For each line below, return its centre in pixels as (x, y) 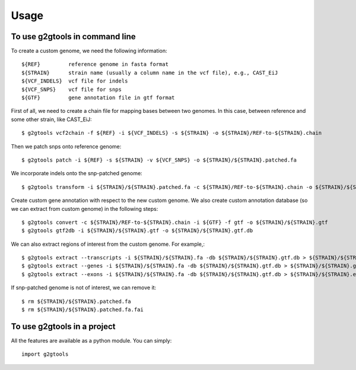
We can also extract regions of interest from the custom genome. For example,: (108, 244)
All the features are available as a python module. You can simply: (91, 340)
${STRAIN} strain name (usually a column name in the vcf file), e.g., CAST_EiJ (150, 72)
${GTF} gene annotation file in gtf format (98, 98)
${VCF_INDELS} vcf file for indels (75, 81)
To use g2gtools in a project (63, 326)
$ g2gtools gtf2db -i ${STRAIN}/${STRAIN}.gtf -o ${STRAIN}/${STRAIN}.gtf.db (137, 231)
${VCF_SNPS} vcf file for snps (71, 89)
